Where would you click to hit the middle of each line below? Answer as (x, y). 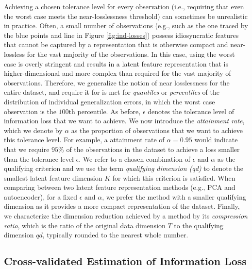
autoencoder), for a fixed (41, 196)
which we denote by (33, 130)
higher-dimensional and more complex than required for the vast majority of (118, 73)
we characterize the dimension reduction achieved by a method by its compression (126, 216)
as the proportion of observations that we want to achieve (157, 130)
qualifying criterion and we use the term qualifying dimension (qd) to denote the (124, 168)
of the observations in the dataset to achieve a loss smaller (153, 149)
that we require (27, 149)
